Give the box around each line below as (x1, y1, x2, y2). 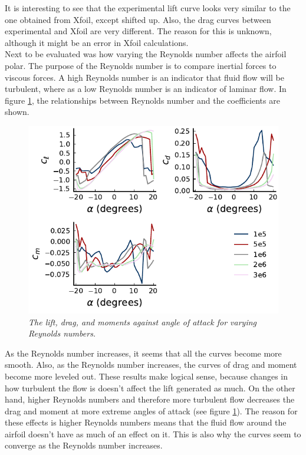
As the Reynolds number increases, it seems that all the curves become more (5, 347, 282, 359)
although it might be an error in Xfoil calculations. (5, 36, 189, 48)
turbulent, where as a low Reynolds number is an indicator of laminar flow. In (5, 83, 287, 95)
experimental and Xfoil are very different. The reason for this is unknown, (5, 25, 272, 37)
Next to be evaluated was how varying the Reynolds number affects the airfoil (5, 48, 287, 60)
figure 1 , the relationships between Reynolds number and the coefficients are (5, 94, 280, 106)
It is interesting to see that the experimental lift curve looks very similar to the (5, 2, 291, 14)
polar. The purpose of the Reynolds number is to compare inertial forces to (5, 59, 277, 71)
